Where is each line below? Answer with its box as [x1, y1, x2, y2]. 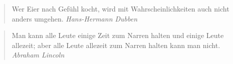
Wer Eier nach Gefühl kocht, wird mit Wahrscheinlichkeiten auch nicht [12, 3, 229, 13]
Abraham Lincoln [12, 49, 65, 60]
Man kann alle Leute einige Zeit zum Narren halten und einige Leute [12, 30, 224, 40]
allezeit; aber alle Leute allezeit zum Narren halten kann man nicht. [12, 39, 220, 50]
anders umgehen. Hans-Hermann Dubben [12, 13, 138, 23]
